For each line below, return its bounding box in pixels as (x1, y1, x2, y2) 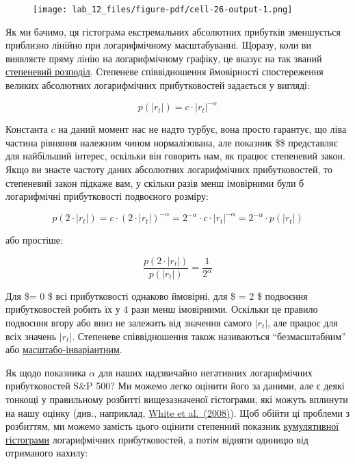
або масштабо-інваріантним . (5, 342, 122, 357)
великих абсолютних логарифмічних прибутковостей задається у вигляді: (5, 78, 310, 92)
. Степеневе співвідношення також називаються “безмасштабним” (72, 328, 346, 343)
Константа (5, 122, 48, 136)
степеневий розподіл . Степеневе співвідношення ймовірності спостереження (5, 64, 324, 79)
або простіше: (5, 233, 63, 247)
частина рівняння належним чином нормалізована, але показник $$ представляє (5, 135, 338, 149)
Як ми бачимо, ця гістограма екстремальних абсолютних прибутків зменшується (5, 24, 341, 38)
